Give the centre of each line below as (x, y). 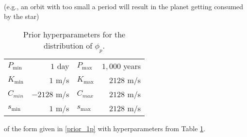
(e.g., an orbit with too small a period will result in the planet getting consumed (124, 6)
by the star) (22, 16)
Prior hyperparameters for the (74, 34)
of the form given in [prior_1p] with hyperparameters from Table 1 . (105, 128)
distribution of (68, 46)
